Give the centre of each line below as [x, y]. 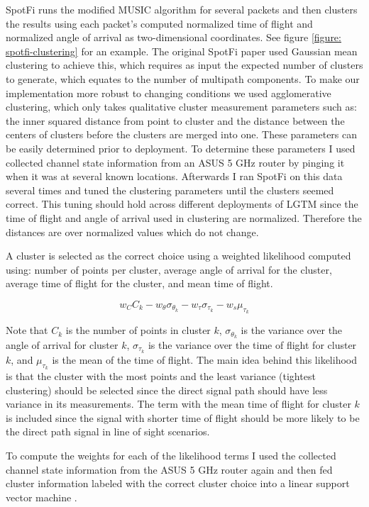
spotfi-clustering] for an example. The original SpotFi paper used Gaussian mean [182, 51]
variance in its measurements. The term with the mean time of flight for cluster [178, 404]
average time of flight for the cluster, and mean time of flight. [139, 283]
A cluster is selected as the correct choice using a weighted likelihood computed [178, 256]
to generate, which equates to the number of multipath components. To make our [183, 78]
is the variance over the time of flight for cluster [252, 344]
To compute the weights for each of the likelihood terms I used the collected [171, 455]
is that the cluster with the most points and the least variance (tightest [161, 376]
